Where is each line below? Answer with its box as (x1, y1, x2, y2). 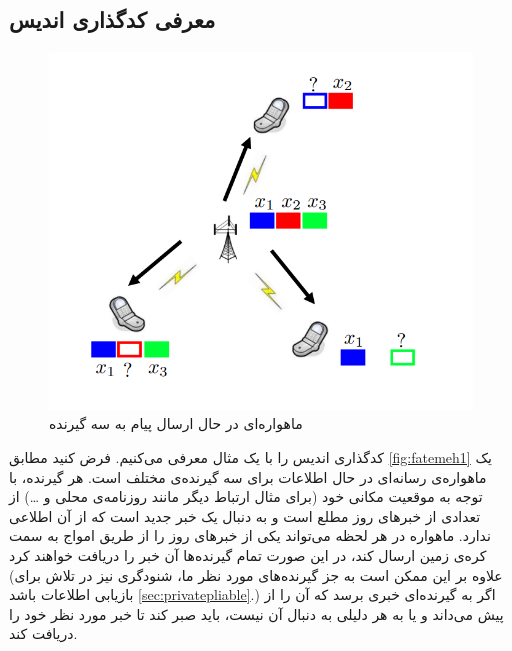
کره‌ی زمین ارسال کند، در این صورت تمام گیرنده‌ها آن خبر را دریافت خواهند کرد (9, 544, 487, 565)
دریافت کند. (9, 623, 78, 644)
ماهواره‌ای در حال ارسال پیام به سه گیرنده (49, 413, 303, 434)
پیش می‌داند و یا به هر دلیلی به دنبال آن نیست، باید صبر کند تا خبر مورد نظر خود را (9, 603, 504, 624)
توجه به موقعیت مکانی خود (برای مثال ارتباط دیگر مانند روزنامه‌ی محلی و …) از (9, 486, 483, 507)
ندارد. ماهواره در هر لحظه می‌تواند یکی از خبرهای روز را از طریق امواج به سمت (9, 525, 491, 546)
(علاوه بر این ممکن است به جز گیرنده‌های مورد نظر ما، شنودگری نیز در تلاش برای (9, 564, 503, 585)
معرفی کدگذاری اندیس (9, 4, 216, 35)
